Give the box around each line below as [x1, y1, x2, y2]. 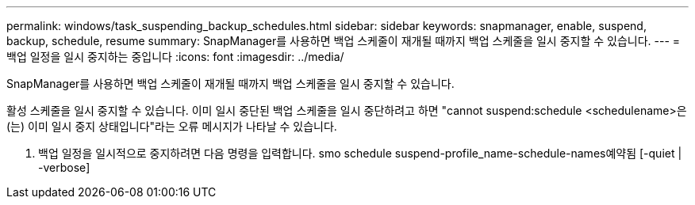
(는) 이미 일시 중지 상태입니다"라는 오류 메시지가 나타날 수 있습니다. [6, 120, 337, 133]
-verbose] [38, 161, 90, 174]
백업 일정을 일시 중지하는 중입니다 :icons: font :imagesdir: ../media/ [6, 50, 344, 63]
